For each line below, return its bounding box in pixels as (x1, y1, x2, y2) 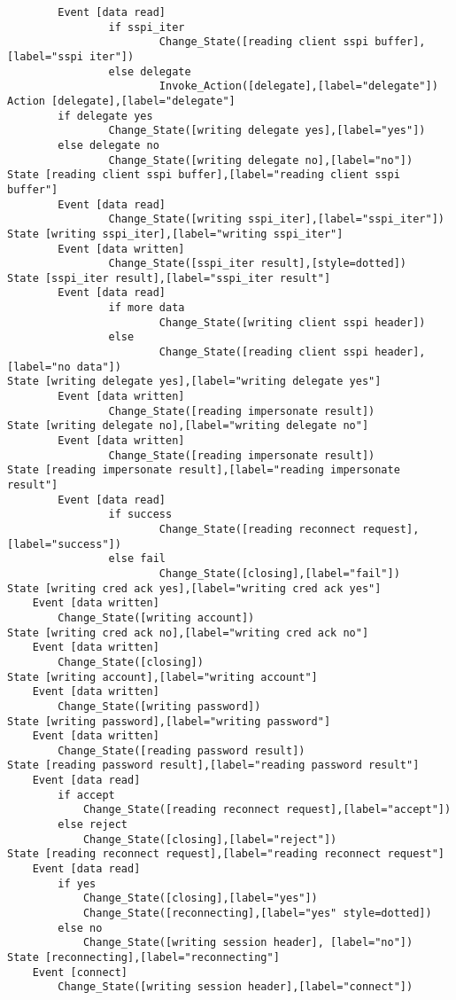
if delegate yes (58, 109, 153, 122)
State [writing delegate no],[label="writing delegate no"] (7, 419, 369, 433)
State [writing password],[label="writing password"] (7, 715, 331, 728)
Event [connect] (32, 965, 128, 979)
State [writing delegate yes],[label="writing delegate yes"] (7, 375, 382, 388)
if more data (108, 301, 185, 315)
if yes (58, 877, 97, 890)
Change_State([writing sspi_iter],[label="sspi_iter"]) (108, 213, 444, 226)
